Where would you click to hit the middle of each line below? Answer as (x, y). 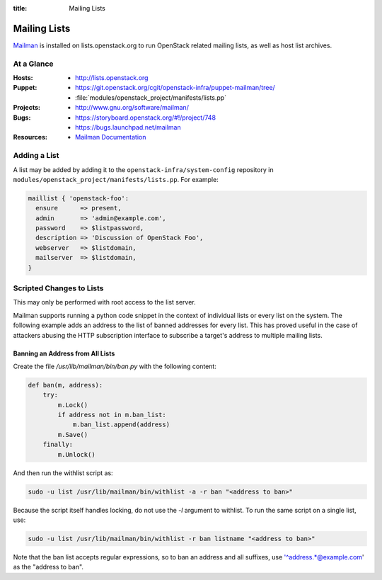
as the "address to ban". (48, 567)
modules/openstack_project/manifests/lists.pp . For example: (116, 179)
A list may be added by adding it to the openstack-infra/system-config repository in (143, 169)
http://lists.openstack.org (112, 78)
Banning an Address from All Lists (64, 353)
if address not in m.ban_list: (112, 415)
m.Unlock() (76, 454)
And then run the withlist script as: (63, 473)
